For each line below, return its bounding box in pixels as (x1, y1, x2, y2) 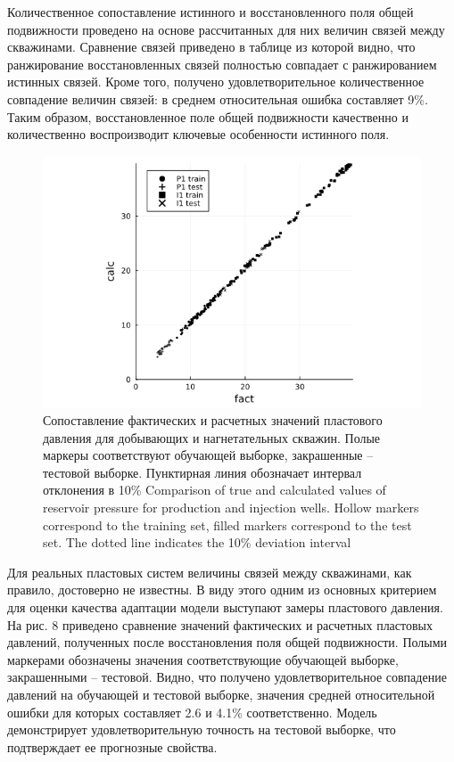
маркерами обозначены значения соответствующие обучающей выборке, (7, 650, 399, 668)
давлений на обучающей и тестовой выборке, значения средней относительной (7, 684, 435, 703)
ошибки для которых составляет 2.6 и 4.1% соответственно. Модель (7, 702, 377, 721)
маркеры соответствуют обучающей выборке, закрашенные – (43, 446, 374, 464)
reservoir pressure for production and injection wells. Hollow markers (43, 497, 419, 516)
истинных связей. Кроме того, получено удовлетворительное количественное (7, 72, 425, 91)
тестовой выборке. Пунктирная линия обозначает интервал (43, 463, 362, 481)
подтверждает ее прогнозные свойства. (7, 737, 218, 756)
